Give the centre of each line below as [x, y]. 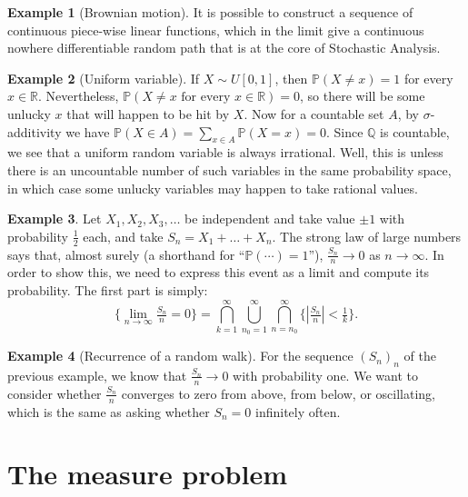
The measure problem [148, 474]
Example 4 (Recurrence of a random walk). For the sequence [180, 356]
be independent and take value [270, 219]
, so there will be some [363, 96]
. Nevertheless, [79, 96]
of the [420, 356]
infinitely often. [298, 411]
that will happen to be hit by [148, 113]
